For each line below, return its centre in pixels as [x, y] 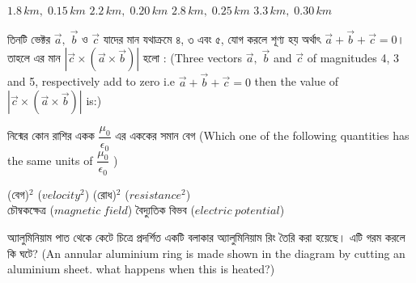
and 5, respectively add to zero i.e [91, 81]
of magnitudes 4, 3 [353, 58]
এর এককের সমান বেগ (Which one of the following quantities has [262, 135]
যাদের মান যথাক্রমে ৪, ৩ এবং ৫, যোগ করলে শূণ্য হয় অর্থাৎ [212, 38]
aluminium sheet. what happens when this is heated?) [141, 269]
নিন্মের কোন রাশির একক [51, 135]
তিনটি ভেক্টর [29, 38]
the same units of [50, 160]
